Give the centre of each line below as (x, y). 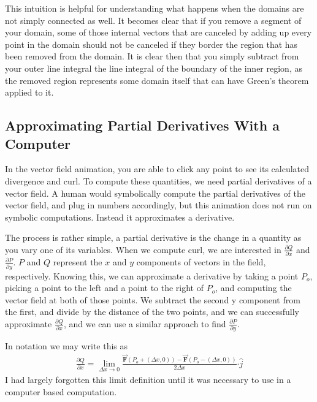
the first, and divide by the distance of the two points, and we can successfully (152, 312)
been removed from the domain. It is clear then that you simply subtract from (152, 56)
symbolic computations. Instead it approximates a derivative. (120, 217)
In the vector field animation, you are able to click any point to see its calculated (157, 169)
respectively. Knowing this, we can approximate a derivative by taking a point (152, 275)
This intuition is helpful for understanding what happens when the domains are (155, 8)
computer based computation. (61, 391)
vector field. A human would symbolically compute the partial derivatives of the (155, 193)
